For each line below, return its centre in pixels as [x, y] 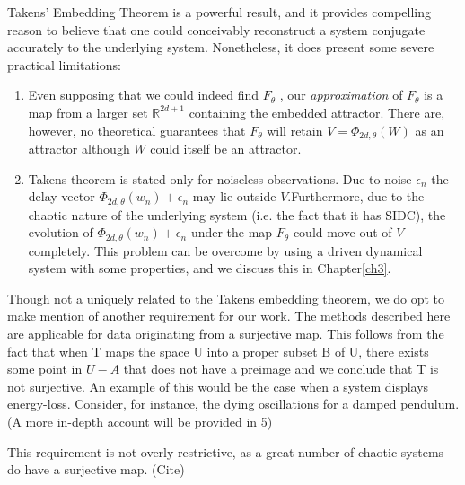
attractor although [79, 149]
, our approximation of [341, 95]
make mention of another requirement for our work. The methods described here [229, 316]
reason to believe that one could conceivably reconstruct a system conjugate [216, 29]
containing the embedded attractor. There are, [317, 112]
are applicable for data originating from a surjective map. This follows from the [226, 334]
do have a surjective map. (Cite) [96, 469]
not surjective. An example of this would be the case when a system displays [218, 386]
